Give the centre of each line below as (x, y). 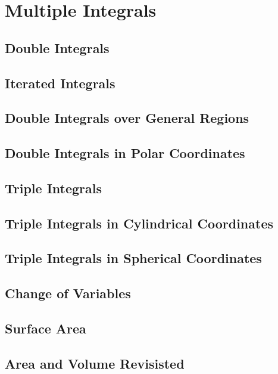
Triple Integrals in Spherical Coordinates (133, 258)
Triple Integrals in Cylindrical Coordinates (139, 223)
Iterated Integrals (60, 83)
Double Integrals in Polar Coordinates (125, 153)
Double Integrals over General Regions (127, 118)
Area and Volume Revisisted (95, 363)
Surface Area (46, 328)
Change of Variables (68, 293)
